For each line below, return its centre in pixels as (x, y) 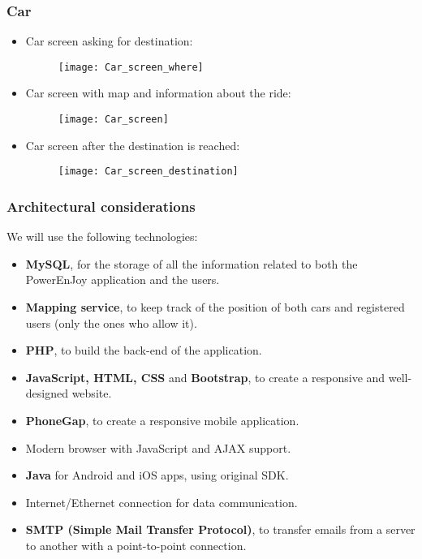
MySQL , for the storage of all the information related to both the (192, 263)
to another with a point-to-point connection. (136, 545)
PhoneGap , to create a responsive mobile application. (162, 420)
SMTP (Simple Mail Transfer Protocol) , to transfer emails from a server (220, 529)
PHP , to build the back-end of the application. (144, 350)
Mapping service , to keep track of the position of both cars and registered (215, 306)
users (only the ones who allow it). (111, 322)
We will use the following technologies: (102, 236)
